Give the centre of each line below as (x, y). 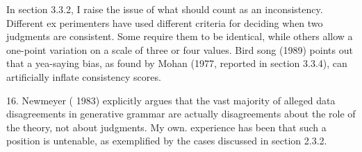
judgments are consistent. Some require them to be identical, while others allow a (180, 36)
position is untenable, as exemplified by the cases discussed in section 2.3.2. (167, 141)
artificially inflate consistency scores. (84, 76)
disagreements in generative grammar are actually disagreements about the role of (181, 114)
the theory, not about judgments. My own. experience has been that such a (166, 127)
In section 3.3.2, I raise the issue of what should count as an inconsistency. (165, 9)
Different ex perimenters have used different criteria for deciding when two (165, 22)
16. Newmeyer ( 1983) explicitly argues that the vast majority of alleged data (171, 100)
